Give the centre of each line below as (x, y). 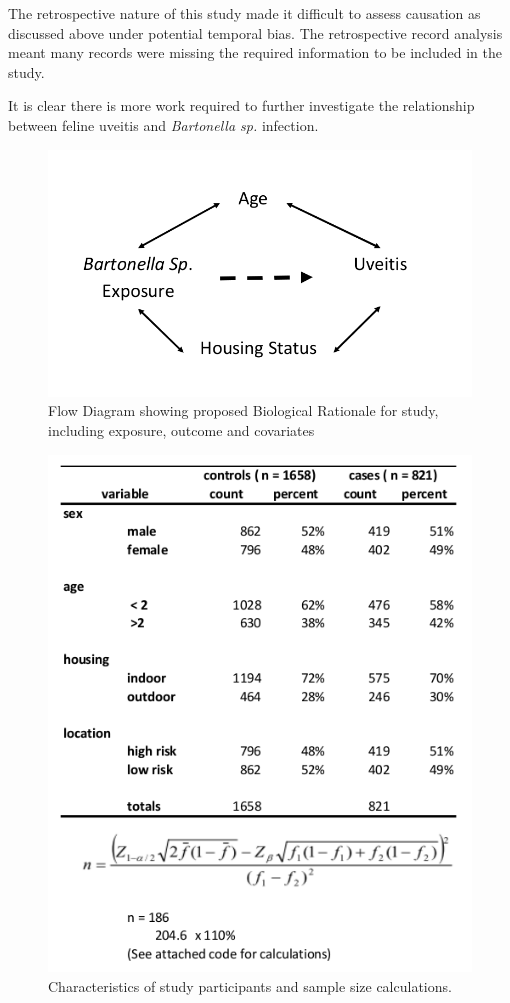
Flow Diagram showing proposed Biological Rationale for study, (243, 410)
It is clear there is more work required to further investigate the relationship (241, 105)
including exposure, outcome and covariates (181, 430)
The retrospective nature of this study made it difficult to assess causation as (244, 13)
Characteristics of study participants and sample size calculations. (250, 985)
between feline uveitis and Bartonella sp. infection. (163, 124)
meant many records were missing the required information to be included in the (255, 52)
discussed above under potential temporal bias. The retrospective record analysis (255, 32)
